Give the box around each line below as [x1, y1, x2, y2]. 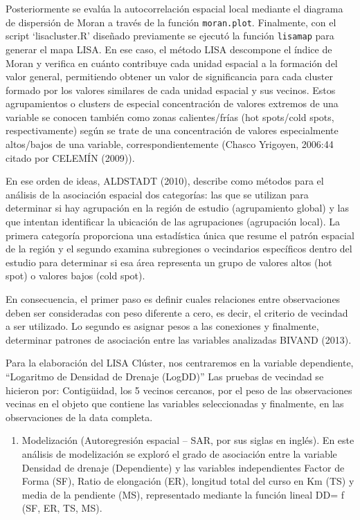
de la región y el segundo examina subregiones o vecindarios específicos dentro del [6, 241, 352, 256]
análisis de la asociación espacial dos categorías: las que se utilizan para [6, 187, 309, 201]
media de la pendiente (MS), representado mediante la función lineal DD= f [21, 487, 345, 501]
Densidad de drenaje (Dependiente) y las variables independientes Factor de [21, 460, 345, 474]
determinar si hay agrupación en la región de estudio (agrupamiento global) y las [6, 201, 349, 215]
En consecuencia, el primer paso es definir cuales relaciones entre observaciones [6, 292, 341, 306]
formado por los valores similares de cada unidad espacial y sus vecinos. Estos [6, 82, 336, 97]
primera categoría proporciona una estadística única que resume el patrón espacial [6, 228, 354, 242]
